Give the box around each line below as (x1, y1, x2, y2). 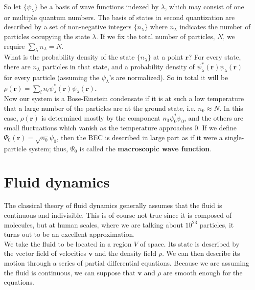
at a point (153, 52, 183, 62)
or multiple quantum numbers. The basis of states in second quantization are (4, 12, 235, 22)
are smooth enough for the (163, 267, 243, 277)
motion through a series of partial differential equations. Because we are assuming (4, 257, 249, 268)
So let (4, 1, 21, 11)
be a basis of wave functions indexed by (40, 1, 159, 11)
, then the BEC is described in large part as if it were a (56, 132, 223, 142)
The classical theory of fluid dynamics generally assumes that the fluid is (4, 200, 222, 210)
